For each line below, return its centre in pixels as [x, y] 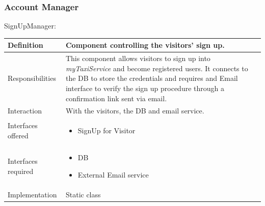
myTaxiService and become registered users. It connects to [157, 68]
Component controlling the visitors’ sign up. [145, 45]
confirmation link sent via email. [116, 98]
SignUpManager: [30, 26]
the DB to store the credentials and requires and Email [152, 78]
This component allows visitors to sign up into [138, 58]
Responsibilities [32, 78]
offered [18, 136]
